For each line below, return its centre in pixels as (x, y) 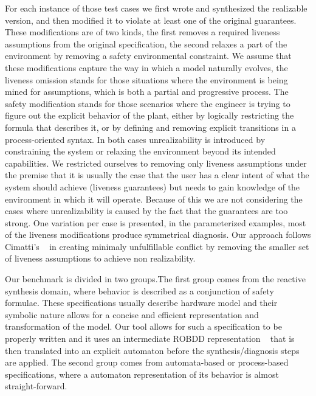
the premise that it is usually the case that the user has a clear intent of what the (157, 175)
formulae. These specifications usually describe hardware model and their (141, 303)
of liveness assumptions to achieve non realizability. (100, 258)
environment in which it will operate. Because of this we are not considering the (154, 199)
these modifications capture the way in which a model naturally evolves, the (146, 67)
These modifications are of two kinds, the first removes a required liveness (143, 32)
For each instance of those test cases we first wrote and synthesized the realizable (156, 8)
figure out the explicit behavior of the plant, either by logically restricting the (149, 115)
